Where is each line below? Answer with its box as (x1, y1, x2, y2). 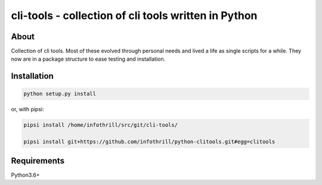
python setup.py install (23, 90, 97, 98)
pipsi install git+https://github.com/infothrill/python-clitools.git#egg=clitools (23, 139, 275, 145)
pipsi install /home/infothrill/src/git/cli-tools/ (23, 122, 178, 128)
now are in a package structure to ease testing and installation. (11, 55, 166, 62)
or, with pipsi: (11, 106, 44, 113)
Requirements (11, 155, 65, 166)
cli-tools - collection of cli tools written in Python (11, 9, 258, 22)
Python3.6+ (11, 171, 40, 178)
